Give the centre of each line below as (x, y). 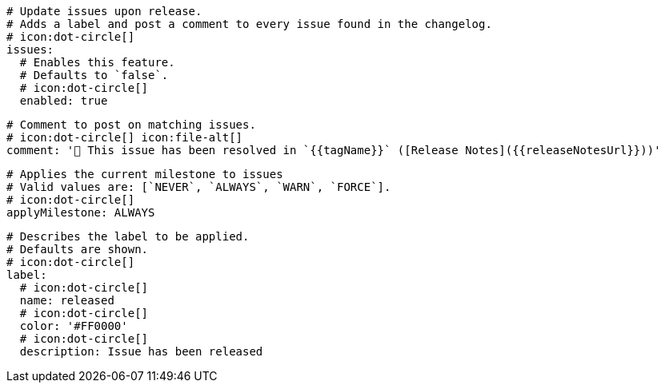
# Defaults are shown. (78, 249)
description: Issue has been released (141, 351)
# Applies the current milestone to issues (145, 174)
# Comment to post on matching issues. (131, 125)
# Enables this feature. (97, 62)
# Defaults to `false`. (94, 75)
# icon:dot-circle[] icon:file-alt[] (125, 137)
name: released (67, 300)
